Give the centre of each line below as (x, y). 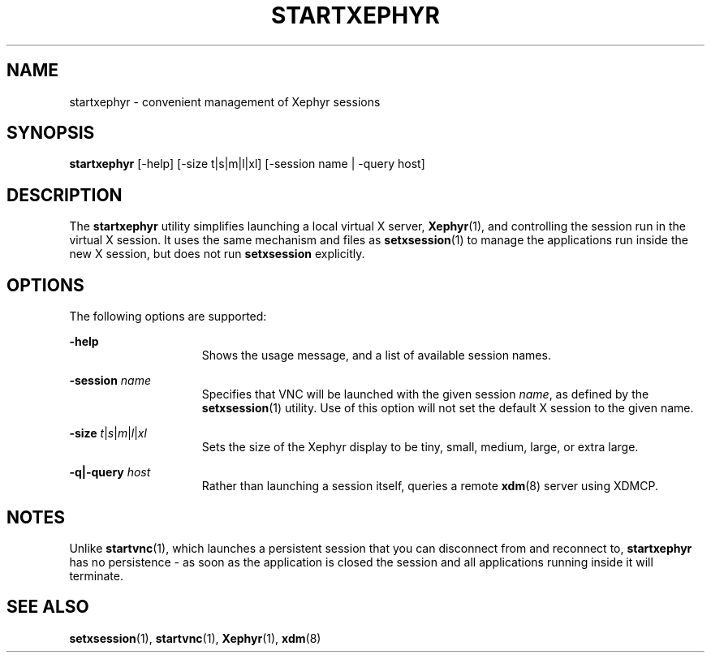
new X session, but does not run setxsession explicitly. (217, 254)
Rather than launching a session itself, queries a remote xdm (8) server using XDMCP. (430, 486)
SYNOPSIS (51, 133)
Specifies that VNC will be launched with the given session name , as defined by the (425, 394)
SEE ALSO (48, 607)
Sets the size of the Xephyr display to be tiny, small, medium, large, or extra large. (420, 447)
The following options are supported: (168, 317)
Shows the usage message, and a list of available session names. (376, 355)
